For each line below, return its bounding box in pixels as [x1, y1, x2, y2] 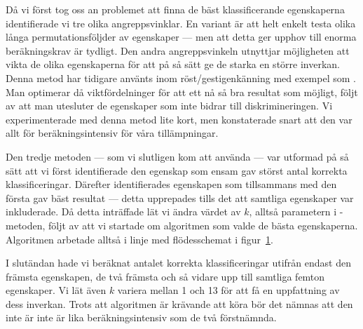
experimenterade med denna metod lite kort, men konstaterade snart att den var [6, 112, 352, 126]
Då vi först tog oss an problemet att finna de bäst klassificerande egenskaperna [6, 2, 345, 16]
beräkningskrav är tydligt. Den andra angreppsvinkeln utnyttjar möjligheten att [6, 43, 350, 58]
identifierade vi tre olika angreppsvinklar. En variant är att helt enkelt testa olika [6, 15, 356, 30]
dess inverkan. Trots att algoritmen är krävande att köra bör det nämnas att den [6, 296, 353, 311]
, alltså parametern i [249, 204, 337, 219]
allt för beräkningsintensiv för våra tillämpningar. [6, 126, 219, 140]
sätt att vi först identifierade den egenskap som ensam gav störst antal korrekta [6, 163, 348, 177]
